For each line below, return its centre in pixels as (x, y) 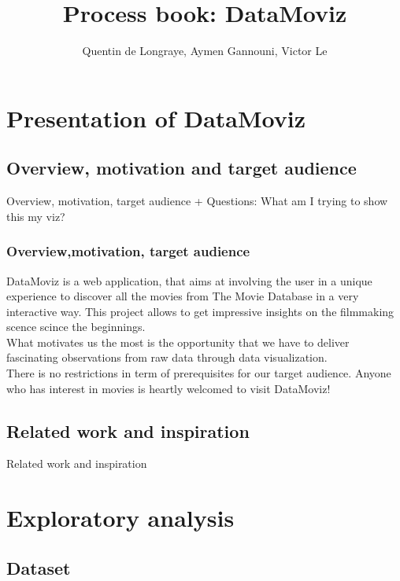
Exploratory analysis (120, 518)
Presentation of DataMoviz (156, 118)
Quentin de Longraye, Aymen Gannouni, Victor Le (205, 51)
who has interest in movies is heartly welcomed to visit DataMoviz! (169, 388)
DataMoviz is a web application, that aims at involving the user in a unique (189, 280)
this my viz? (36, 216)
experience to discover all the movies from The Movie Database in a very (183, 296)
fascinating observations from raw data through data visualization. (167, 357)
